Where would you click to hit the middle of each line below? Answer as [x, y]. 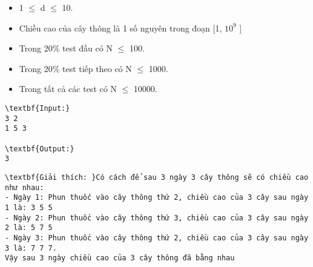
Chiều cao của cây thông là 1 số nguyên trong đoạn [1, [120, 28]
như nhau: [25, 187]
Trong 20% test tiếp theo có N [75, 68]
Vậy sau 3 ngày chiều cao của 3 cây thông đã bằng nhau [120, 258]
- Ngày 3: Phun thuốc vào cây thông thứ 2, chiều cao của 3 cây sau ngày [157, 238]
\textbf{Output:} [40, 149]
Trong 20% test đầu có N [66, 48]
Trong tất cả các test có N [68, 89]
